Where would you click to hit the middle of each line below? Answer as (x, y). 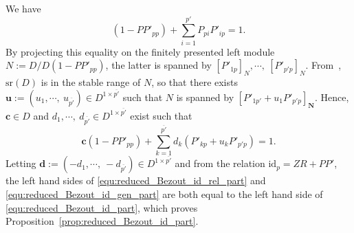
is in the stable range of (91, 82)
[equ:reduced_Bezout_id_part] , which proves (102, 207)
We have (23, 8)
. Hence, (332, 97)
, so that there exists (195, 82)
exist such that (161, 115)
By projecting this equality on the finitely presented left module (140, 51)
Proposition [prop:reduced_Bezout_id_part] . (102, 221)
